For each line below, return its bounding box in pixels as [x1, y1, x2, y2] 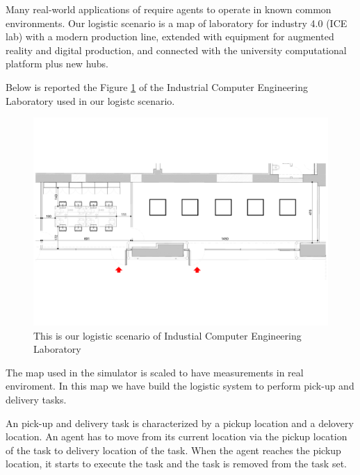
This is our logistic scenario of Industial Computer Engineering [33, 328, 302, 342]
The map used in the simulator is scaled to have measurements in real [6, 365, 304, 379]
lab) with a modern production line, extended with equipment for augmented [6, 29, 334, 44]
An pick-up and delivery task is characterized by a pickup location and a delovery [6, 415, 354, 430]
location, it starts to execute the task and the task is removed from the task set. [6, 456, 347, 471]
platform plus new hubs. [6, 56, 108, 71]
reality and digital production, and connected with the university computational [6, 42, 347, 57]
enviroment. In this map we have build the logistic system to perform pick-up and [6, 378, 354, 393]
